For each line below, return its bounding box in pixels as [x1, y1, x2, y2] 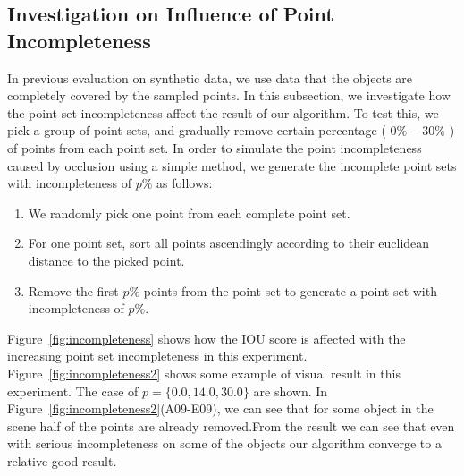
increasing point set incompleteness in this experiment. [7, 346, 308, 365]
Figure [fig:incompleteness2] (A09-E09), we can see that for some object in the [7, 399, 434, 418]
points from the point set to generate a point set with [143, 281, 437, 300]
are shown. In [253, 381, 328, 400]
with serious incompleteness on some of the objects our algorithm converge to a [7, 434, 442, 453]
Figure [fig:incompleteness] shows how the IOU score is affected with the [7, 328, 406, 347]
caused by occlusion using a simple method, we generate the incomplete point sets [7, 156, 457, 174]
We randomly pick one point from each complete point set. [28, 203, 350, 222]
